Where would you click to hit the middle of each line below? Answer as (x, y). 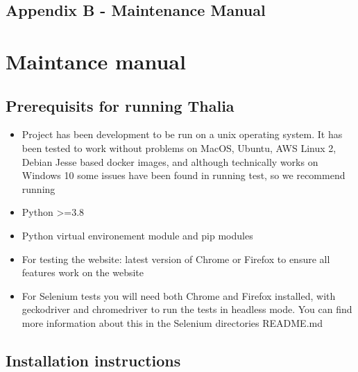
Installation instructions (93, 360)
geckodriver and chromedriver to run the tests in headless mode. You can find (187, 309)
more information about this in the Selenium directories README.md (172, 322)
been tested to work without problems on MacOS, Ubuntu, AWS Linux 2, (179, 147)
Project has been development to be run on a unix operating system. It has (182, 134)
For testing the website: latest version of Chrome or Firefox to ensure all (176, 259)
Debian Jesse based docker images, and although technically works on (170, 161)
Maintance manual (96, 61)
